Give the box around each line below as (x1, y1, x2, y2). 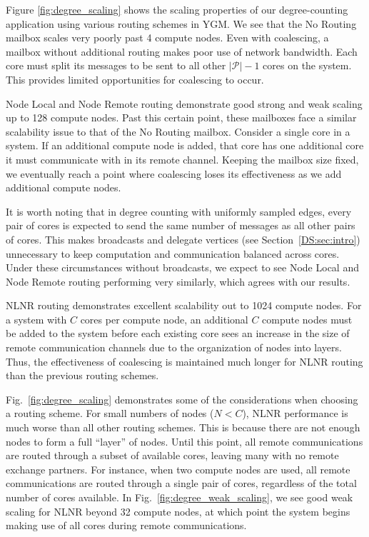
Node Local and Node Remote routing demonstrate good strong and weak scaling (6, 96, 363, 111)
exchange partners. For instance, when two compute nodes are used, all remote (6, 461, 350, 476)
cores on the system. (263, 58, 352, 73)
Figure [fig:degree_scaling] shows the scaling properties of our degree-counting (6, 2, 348, 16)
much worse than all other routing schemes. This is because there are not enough (6, 420, 360, 435)
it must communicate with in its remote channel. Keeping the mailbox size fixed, (6, 151, 359, 166)
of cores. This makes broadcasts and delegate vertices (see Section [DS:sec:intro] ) (6, 231, 360, 246)
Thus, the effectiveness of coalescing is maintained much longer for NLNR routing (6, 353, 363, 368)
